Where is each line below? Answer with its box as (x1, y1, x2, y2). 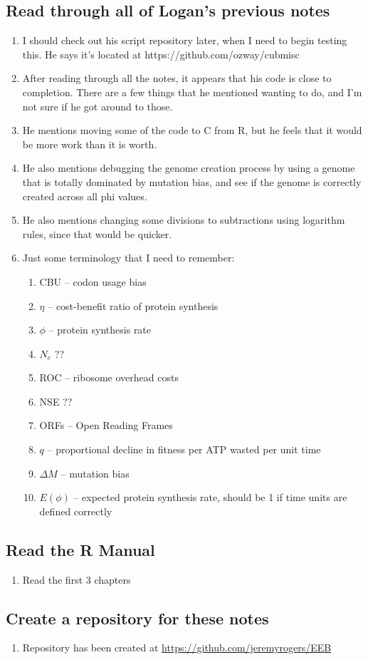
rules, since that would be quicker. (22, 226, 172, 241)
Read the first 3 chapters (22, 572, 131, 587)
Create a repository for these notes (6, 607, 269, 629)
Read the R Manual (6, 538, 155, 560)
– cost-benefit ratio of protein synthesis (48, 298, 219, 313)
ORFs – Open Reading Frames (39, 418, 173, 433)
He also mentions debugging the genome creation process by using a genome (22, 160, 355, 175)
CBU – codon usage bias (39, 274, 147, 289)
